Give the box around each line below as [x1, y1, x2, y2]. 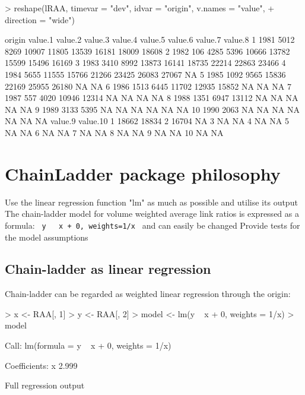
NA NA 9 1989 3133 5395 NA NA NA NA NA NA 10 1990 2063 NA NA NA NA [5, 103, 300, 115]
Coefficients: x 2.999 [5, 359, 78, 371]
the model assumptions [5, 230, 88, 243]
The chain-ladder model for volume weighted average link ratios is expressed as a [5, 207, 299, 220]
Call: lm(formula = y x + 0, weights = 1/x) [5, 339, 171, 352]
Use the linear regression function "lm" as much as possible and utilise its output [5, 195, 298, 208]
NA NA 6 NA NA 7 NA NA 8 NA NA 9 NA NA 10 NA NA [5, 126, 224, 138]
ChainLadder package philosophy [5, 161, 281, 185]
